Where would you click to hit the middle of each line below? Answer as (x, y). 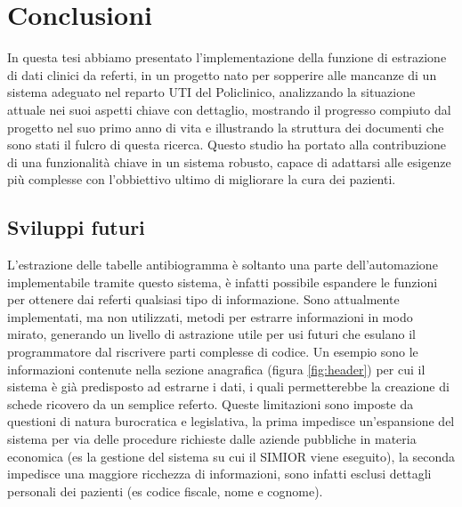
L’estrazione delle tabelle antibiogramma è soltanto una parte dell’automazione (223, 265)
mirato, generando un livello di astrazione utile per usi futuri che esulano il (211, 334)
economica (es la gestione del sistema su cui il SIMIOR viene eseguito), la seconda (231, 456)
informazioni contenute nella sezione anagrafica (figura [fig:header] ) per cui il (216, 369)
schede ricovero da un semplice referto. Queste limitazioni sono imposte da (211, 403)
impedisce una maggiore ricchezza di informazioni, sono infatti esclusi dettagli (219, 474)
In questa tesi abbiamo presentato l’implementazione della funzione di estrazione (227, 57)
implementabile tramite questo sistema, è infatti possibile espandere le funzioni (223, 282)
